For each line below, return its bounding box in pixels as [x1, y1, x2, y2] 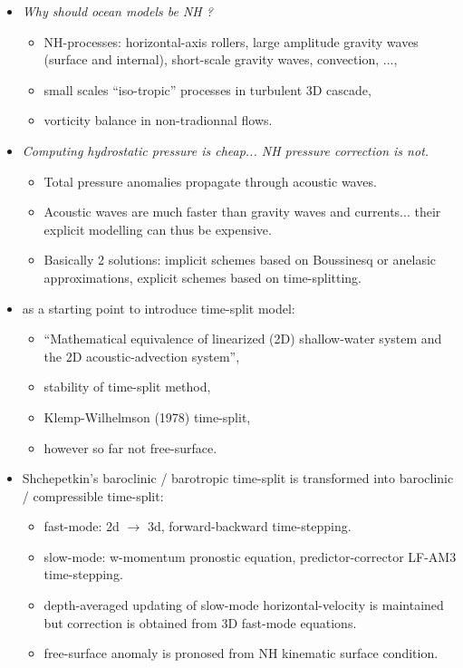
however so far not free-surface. [43, 438, 217, 457]
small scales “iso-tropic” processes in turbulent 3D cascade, [43, 80, 371, 99]
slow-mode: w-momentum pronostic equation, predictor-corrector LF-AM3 [43, 547, 457, 566]
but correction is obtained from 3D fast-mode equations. [43, 613, 357, 632]
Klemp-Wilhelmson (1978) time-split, [43, 407, 251, 426]
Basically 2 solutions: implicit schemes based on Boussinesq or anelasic [43, 250, 437, 269]
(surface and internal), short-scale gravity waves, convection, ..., [43, 50, 398, 69]
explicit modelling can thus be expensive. [43, 219, 272, 238]
